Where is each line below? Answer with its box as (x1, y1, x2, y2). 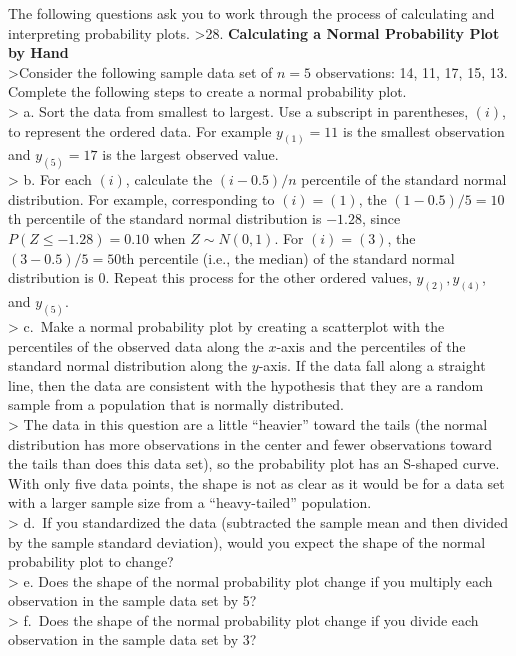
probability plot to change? (8, 551, 174, 572)
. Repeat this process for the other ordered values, (105, 267, 412, 288)
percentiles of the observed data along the (8, 335, 264, 356)
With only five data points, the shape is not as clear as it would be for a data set (8, 472, 505, 493)
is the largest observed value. (102, 144, 279, 165)
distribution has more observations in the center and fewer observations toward (8, 433, 493, 454)
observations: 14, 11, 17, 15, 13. (315, 61, 508, 82)
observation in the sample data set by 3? (8, 629, 257, 650)
